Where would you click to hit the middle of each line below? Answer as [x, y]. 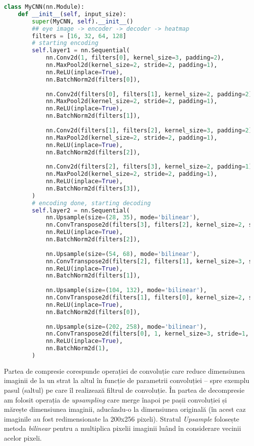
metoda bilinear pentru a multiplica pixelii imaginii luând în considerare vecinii [123, 428]
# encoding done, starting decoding [91, 203]
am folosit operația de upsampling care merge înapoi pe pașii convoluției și [116, 399]
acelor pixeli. [23, 438]
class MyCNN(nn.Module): [44, 7]
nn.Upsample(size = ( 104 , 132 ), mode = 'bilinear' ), [126, 290]
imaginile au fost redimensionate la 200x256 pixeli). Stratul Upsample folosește [122, 418]
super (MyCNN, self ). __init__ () [83, 21]
